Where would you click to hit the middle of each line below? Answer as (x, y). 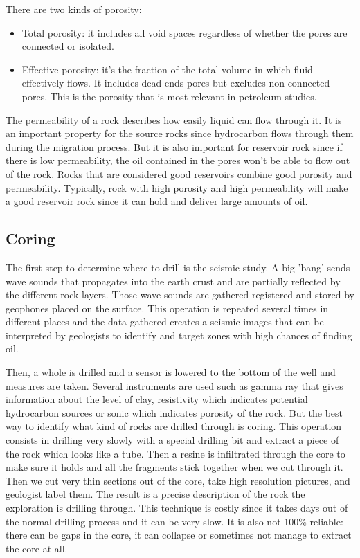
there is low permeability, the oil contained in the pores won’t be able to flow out (178, 160)
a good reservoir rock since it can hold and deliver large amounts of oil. (157, 201)
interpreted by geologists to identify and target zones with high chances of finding (179, 335)
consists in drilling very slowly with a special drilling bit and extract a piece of (172, 440)
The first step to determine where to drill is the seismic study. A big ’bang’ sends (178, 267)
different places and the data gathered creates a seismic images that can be (165, 322)
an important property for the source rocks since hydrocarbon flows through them (180, 133)
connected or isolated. (68, 46)
